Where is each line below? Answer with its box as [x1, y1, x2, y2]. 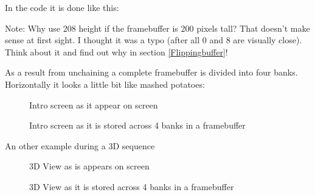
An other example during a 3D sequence [5, 139, 155, 152]
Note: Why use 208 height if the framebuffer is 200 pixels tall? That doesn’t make [5, 21, 310, 34]
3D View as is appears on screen [29, 160, 150, 172]
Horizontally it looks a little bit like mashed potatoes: [5, 77, 205, 90]
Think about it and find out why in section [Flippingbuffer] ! [5, 45, 228, 58]
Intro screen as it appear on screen [29, 98, 158, 111]
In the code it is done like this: [5, 1, 119, 13]
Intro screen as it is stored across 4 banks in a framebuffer [29, 119, 246, 132]
